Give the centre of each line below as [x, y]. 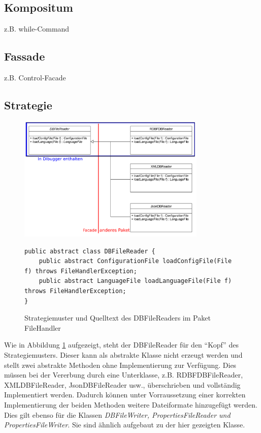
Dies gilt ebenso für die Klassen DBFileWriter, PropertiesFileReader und [117, 414]
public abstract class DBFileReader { [90, 251]
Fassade [25, 56]
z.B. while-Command [37, 29]
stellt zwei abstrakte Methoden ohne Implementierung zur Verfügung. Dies [120, 365]
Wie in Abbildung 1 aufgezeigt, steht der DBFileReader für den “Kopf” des [121, 345]
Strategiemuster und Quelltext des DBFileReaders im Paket [118, 318]
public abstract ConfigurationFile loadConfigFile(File [135, 261]
